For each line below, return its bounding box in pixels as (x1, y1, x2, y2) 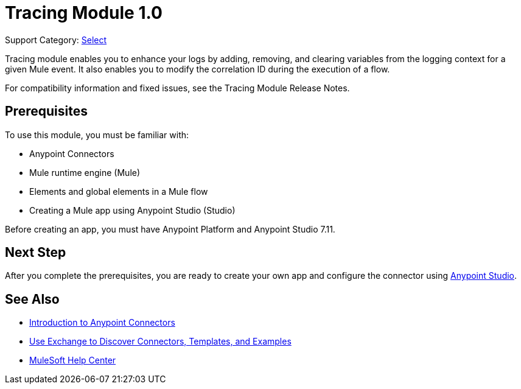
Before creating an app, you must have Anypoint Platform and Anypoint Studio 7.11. (5, 223, 335, 234)
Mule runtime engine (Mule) (29, 167, 141, 178)
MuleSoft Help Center (29, 355, 116, 366)
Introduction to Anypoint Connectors (29, 317, 175, 328)
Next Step (5, 245, 66, 261)
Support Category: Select (5, 34, 107, 45)
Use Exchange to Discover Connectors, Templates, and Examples (29, 336, 292, 347)
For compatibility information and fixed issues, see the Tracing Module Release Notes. (5, 82, 350, 93)
